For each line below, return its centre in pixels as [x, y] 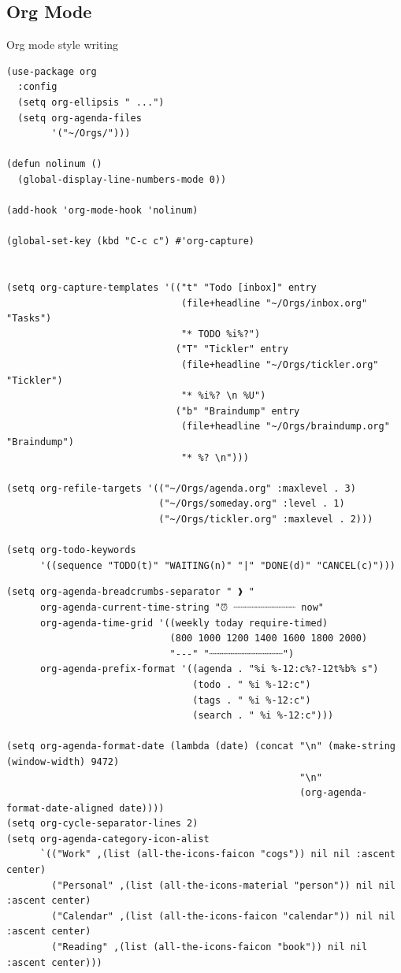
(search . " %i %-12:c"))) [263, 716]
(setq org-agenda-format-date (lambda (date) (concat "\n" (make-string [201, 746]
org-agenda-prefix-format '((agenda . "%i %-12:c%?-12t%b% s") [209, 669]
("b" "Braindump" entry [238, 411]
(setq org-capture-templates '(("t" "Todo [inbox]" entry [162, 288]
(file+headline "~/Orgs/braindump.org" [285, 427]
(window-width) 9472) [63, 761]
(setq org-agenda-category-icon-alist [108, 839]
